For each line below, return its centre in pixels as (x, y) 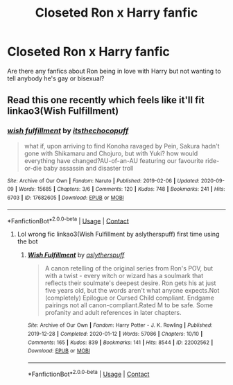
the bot (27, 241)
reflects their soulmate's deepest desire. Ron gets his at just (130, 283)
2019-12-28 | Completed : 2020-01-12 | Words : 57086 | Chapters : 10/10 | (115, 334)
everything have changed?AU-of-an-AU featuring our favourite (114, 160)
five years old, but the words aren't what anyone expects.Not (132, 291)
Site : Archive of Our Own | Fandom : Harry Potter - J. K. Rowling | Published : (120, 325)
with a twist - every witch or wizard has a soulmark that (124, 276)
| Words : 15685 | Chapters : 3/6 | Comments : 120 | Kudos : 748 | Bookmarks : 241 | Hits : (120, 189)
